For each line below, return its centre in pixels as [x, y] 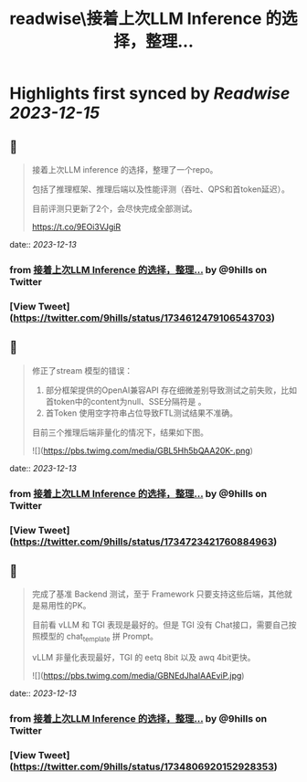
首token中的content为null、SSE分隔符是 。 [126, 401]
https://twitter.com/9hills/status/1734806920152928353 [143, 766]
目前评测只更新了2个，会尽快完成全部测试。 [115, 208]
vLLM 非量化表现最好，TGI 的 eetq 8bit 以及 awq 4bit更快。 [143, 658]
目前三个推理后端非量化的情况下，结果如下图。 [120, 432]
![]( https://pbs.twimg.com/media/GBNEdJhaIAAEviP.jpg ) [138, 676]
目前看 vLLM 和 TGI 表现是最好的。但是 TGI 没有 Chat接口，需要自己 [160, 625]
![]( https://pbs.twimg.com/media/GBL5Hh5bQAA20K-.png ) [143, 450]
